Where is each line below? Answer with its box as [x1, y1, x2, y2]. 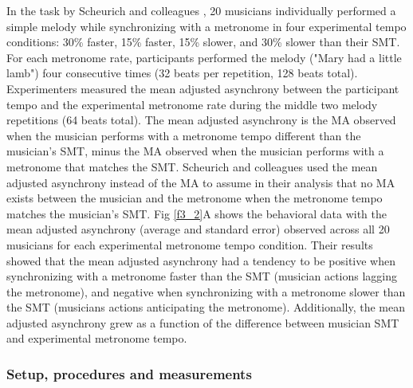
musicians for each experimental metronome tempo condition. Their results [6, 236, 373, 253]
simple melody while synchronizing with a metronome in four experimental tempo [6, 18, 407, 34]
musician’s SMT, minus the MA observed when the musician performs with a [6, 143, 384, 159]
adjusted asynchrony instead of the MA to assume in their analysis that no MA [6, 174, 395, 190]
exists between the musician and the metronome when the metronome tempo [6, 190, 383, 206]
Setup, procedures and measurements [6, 363, 252, 383]
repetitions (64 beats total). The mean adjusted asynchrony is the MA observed [6, 112, 396, 128]
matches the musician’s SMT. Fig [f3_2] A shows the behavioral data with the [6, 205, 387, 221]
